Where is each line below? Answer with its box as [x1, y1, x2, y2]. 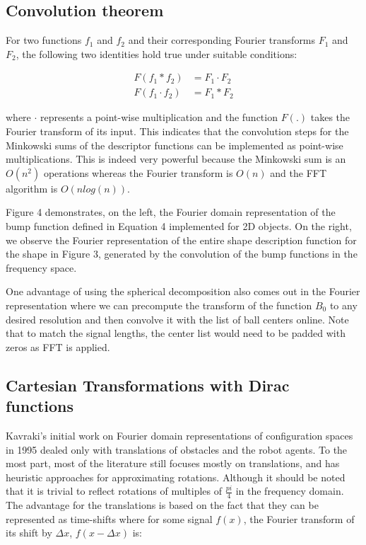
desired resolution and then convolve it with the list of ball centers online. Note [6, 311, 349, 326]
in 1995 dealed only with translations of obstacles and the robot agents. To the [6, 442, 348, 457]
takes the [310, 110, 350, 125]
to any [329, 297, 358, 312]
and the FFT [270, 165, 327, 180]
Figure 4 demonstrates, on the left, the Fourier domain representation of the [6, 205, 336, 219]
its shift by [6, 525, 52, 540]
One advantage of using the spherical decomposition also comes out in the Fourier [6, 284, 360, 299]
